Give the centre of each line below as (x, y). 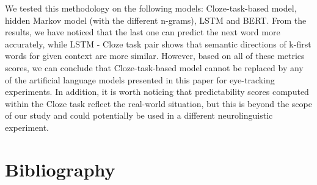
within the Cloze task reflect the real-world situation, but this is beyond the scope (158, 103)
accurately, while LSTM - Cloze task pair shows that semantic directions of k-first (158, 44)
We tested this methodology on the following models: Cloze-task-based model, (151, 8)
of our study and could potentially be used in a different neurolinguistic (139, 115)
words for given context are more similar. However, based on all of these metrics (155, 56)
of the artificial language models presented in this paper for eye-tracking (140, 79)
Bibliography (60, 169)
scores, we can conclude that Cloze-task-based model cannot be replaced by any (154, 67)
